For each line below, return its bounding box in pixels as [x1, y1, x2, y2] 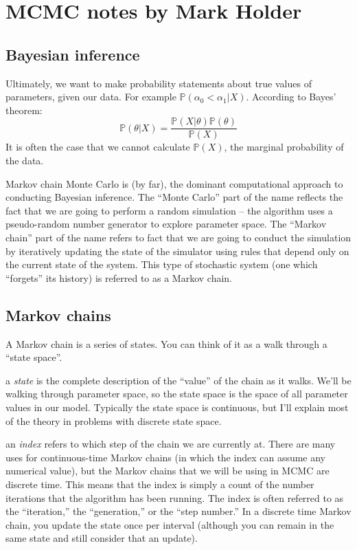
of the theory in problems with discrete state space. [5, 413, 222, 428]
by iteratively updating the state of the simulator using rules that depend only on [5, 243, 349, 258]
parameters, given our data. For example [5, 89, 176, 104]
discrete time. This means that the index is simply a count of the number [5, 476, 314, 491]
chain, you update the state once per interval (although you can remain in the [5, 517, 334, 531]
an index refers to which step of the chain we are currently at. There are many [5, 437, 336, 451]
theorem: [5, 102, 43, 117]
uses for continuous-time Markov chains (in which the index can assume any [5, 450, 326, 464]
